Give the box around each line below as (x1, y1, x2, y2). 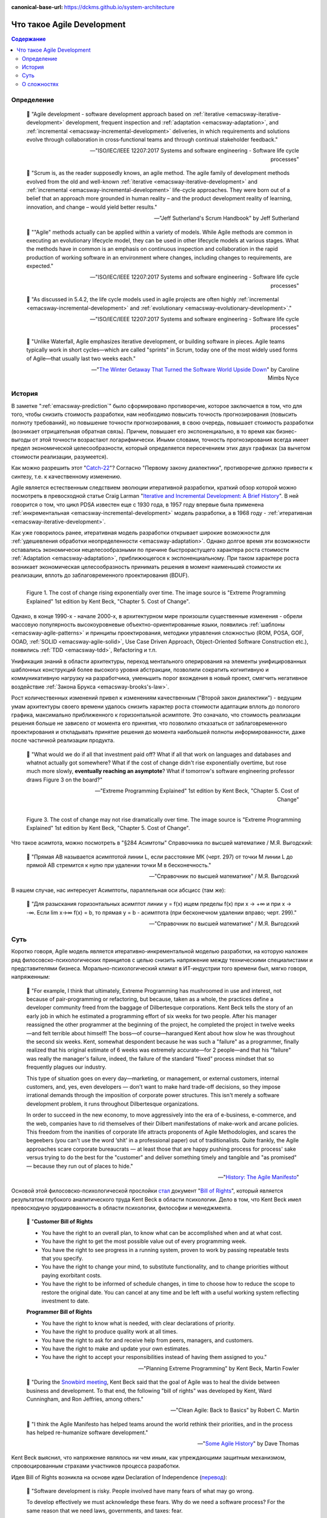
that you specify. (41, 1254, 84, 1262)
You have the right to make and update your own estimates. (41, 1345, 190, 1352)
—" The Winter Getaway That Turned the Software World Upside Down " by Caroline (91, 366, 299, 373)
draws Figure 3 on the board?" (26, 776, 103, 783)
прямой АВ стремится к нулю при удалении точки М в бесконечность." (26, 862, 211, 869)
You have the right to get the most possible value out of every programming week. (41, 1237, 247, 1245)
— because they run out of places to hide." (26, 1162, 133, 1169)
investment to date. (41, 1297, 90, 1304)
